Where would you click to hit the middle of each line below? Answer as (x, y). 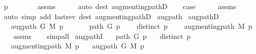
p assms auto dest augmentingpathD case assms (120, 6)
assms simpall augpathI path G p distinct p (102, 36)
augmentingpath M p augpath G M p (77, 46)
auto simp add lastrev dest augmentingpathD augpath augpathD (111, 16)
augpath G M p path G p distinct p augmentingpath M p (132, 26)
